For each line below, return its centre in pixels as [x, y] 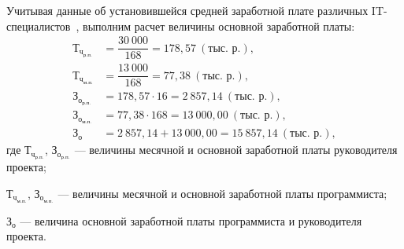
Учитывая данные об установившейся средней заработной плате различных [187, 10]
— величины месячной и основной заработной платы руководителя [236, 150]
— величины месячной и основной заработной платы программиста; [222, 193]
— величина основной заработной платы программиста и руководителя [191, 220]
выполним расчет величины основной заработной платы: [219, 26]
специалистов [39, 26]
